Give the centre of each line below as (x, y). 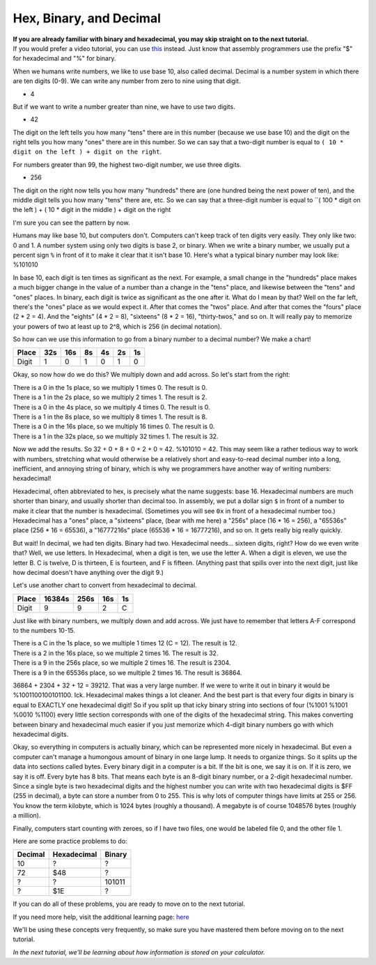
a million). (27, 816)
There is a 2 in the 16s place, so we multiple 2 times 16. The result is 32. (116, 653)
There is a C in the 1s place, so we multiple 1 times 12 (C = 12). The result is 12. (125, 643)
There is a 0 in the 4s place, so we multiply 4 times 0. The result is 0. (111, 407)
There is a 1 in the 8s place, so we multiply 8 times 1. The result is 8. (110, 417)
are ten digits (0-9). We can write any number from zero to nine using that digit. (127, 81)
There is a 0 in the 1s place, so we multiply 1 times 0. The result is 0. (110, 387)
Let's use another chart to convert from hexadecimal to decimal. (105, 585)
